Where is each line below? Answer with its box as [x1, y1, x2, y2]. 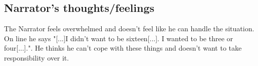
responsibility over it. [4, 52, 69, 63]
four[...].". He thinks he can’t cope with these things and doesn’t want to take [4, 43, 242, 53]
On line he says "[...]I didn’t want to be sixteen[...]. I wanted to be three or [4, 33, 233, 43]
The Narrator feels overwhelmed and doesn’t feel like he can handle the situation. [4, 23, 254, 34]
